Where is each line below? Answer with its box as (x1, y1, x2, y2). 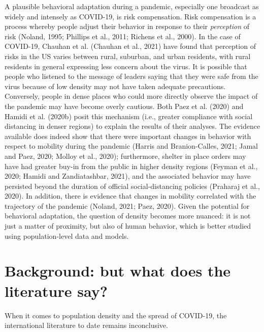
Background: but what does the (5, 260, 231, 281)
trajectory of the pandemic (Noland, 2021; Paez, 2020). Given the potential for (5, 200, 250, 211)
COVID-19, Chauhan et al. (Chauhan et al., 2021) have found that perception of (5, 41, 256, 51)
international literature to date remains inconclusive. (5, 320, 168, 330)
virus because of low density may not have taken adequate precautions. (5, 80, 226, 91)
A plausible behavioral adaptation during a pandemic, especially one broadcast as (5, 1, 259, 11)
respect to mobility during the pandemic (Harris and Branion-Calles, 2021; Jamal (5, 141, 258, 151)
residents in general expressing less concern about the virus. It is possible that (5, 61, 247, 71)
